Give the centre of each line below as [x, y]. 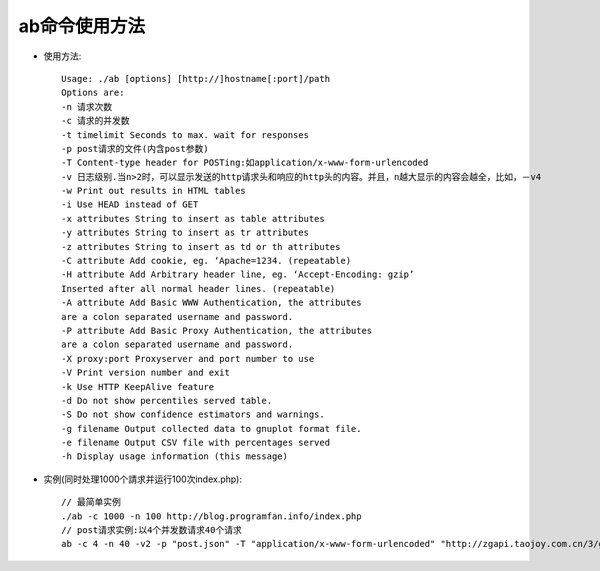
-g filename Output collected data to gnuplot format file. [211, 428]
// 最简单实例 [91, 502]
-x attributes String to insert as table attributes [193, 218]
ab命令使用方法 [81, 26]
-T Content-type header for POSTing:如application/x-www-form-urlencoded [245, 163]
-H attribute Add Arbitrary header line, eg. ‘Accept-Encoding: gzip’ [238, 274]
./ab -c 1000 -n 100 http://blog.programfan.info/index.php [211, 516]
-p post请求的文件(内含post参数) [135, 148]
